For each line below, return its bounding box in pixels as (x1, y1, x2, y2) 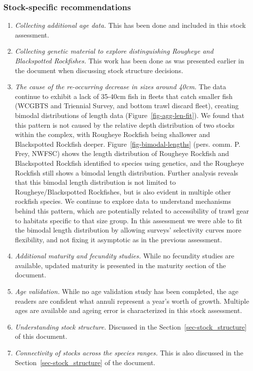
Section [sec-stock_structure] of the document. (15, 357, 156, 367)
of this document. (15, 331, 67, 341)
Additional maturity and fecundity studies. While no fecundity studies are (15, 251, 234, 261)
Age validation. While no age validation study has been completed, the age (15, 286, 238, 296)
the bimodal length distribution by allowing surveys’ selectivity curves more (15, 225, 241, 235)
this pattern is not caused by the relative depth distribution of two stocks (15, 119, 234, 130)
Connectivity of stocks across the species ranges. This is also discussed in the (15, 348, 243, 358)
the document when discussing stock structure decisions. (15, 65, 183, 75)
